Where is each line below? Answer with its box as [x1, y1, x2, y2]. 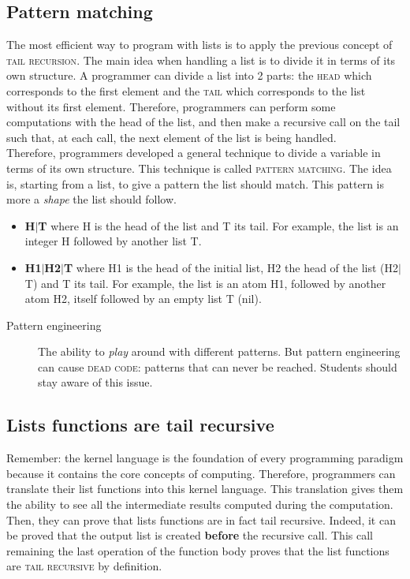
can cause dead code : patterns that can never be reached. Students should [38, 358, 397, 375]
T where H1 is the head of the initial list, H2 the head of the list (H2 [63, 259, 398, 275]
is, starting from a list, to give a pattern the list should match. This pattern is [6, 175, 385, 192]
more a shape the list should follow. [6, 191, 177, 207]
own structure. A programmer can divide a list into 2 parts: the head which [6, 67, 372, 84]
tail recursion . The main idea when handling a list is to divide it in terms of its [6, 51, 396, 68]
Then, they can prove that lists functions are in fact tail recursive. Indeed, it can [6, 511, 396, 528]
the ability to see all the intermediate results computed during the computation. [6, 496, 393, 513]
